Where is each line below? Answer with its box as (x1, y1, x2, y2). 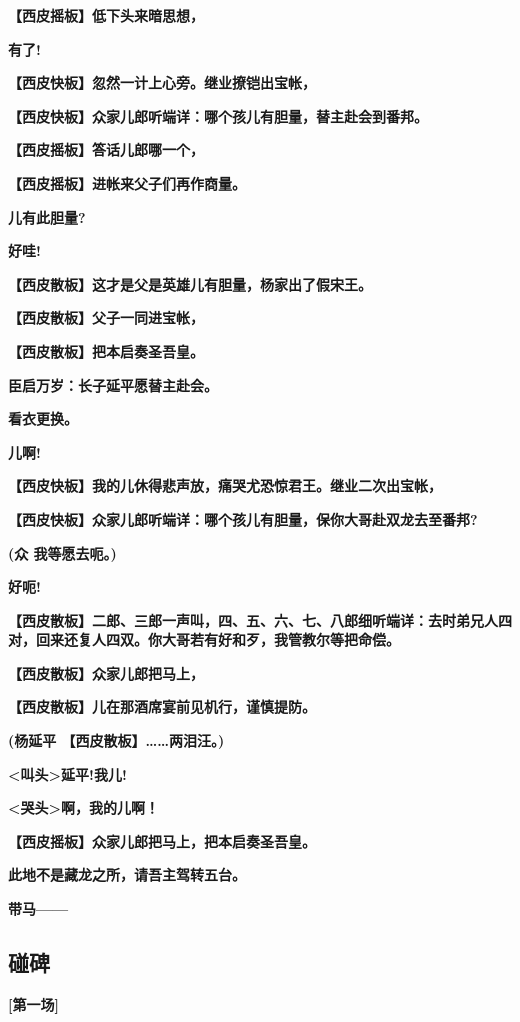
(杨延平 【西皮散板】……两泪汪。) (8, 730, 225, 751)
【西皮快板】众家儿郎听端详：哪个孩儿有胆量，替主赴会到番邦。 (8, 105, 428, 126)
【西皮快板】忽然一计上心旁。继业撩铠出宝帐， (8, 72, 316, 93)
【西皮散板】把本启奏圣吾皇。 (8, 340, 204, 361)
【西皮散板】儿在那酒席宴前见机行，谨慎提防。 (8, 696, 316, 717)
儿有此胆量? (8, 206, 86, 227)
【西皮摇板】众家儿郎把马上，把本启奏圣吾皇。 (8, 830, 316, 851)
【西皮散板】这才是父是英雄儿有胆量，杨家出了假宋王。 (8, 273, 372, 294)
